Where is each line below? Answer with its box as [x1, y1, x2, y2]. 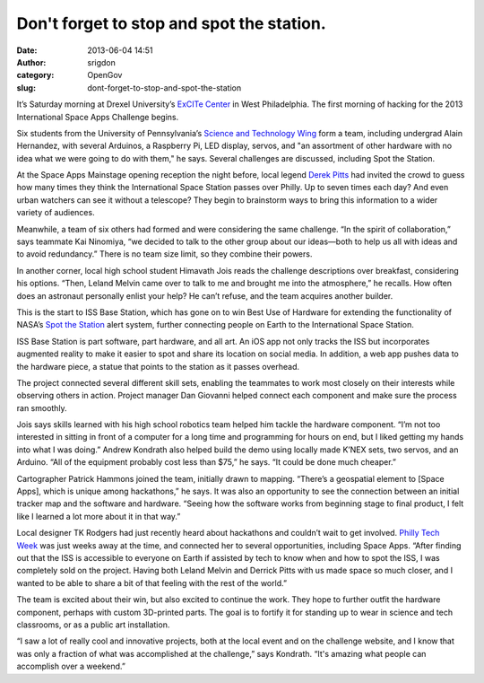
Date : [16, 45, 38, 56]
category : [16, 70, 55, 81]
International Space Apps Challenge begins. [16, 111, 179, 122]
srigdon [87, 57, 117, 67]
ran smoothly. [16, 402, 67, 413]
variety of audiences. [16, 207, 95, 218]
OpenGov [87, 70, 123, 81]
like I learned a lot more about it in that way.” [16, 511, 181, 521]
